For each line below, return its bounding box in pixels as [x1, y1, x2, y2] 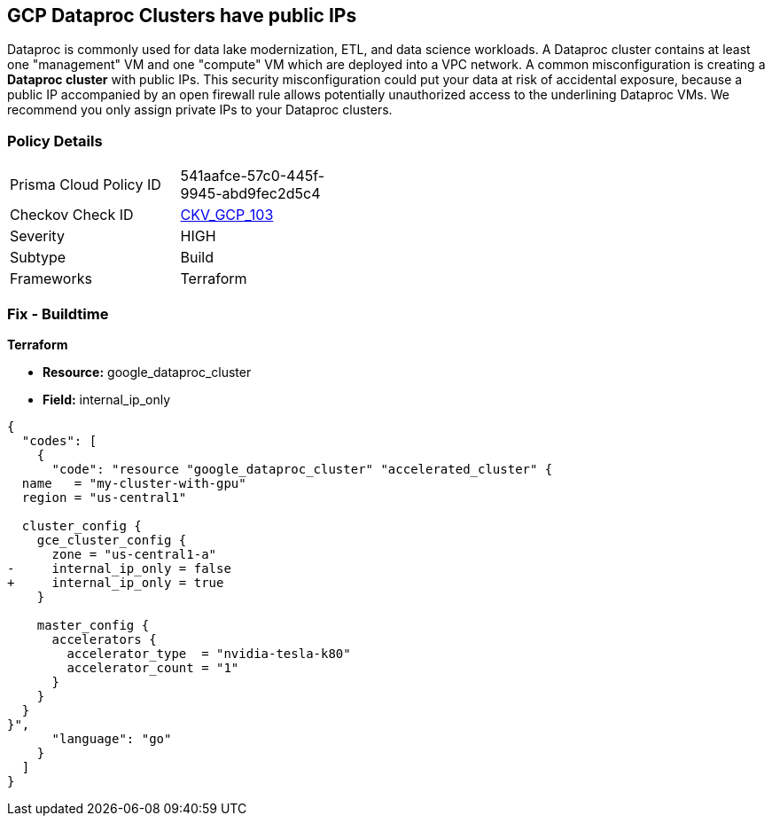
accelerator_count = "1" [66, 660, 239, 675]
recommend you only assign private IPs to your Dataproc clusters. [7, 102, 393, 118]
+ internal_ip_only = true [7, 575, 224, 590]
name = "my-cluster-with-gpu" [21, 475, 246, 490]
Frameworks [10, 270, 92, 288]
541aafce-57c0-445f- [180, 167, 325, 185]
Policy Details [7, 131, 103, 150]
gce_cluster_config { [36, 532, 187, 547]
